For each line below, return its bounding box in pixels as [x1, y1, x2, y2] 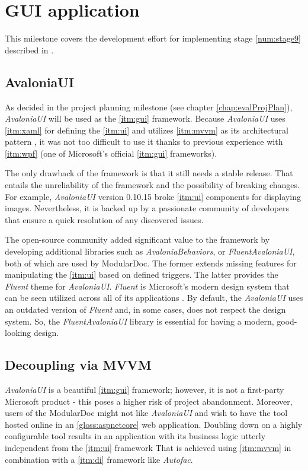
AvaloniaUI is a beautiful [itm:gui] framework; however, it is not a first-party [5, 383, 284, 395]
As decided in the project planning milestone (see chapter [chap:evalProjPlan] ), [5, 100, 293, 113]
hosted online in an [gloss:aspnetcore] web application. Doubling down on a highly [5, 418, 303, 430]
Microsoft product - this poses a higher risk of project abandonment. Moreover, [5, 395, 293, 407]
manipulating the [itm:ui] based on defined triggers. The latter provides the [5, 268, 278, 281]
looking [5, 326, 31, 339]
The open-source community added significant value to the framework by [5, 233, 270, 246]
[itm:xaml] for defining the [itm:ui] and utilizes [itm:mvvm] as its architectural [5, 123, 288, 136]
